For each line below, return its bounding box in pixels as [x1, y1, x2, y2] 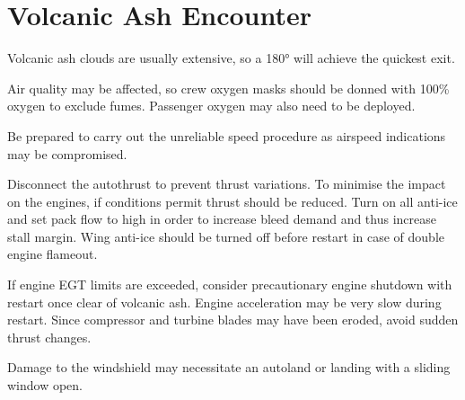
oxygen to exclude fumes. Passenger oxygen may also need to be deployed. [7, 96, 416, 115]
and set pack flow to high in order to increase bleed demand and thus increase [7, 209, 437, 228]
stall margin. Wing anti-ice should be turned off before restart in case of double [7, 227, 445, 245]
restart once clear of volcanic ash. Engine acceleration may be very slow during [7, 292, 442, 311]
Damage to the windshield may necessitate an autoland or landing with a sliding [7, 358, 451, 377]
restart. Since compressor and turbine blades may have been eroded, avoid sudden [7, 310, 459, 329]
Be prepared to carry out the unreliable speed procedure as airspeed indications [7, 126, 446, 145]
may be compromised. [7, 144, 127, 163]
